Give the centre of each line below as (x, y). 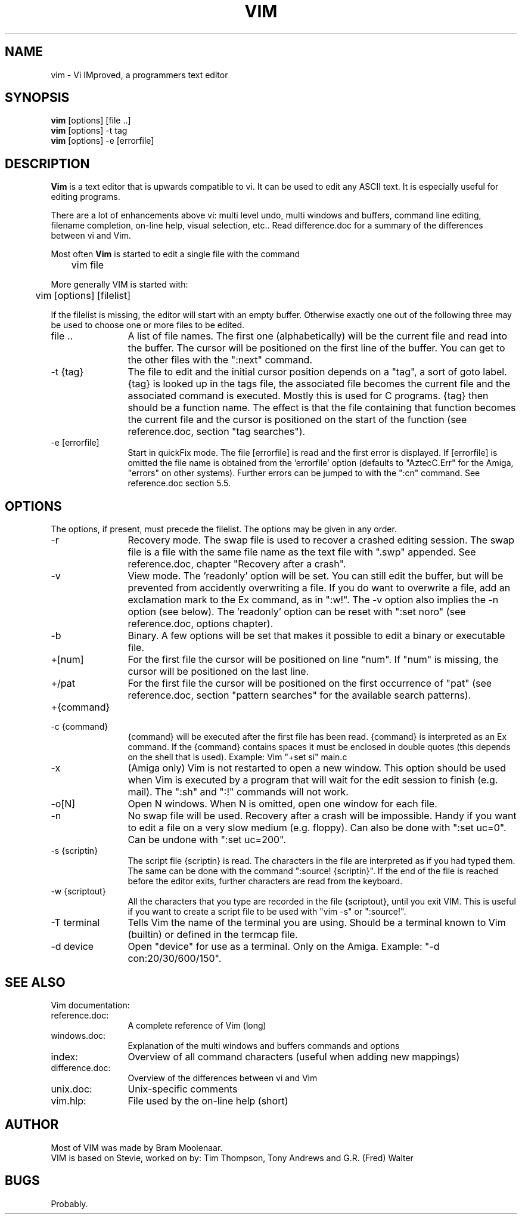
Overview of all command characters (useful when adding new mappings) (294, 1056)
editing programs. (86, 197)
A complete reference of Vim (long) (197, 1025)
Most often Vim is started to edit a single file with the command (175, 254)
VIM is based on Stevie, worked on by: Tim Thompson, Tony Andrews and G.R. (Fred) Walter (232, 1158)
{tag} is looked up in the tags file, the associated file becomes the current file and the (319, 384)
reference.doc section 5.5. (179, 483)
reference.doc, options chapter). (201, 624)
